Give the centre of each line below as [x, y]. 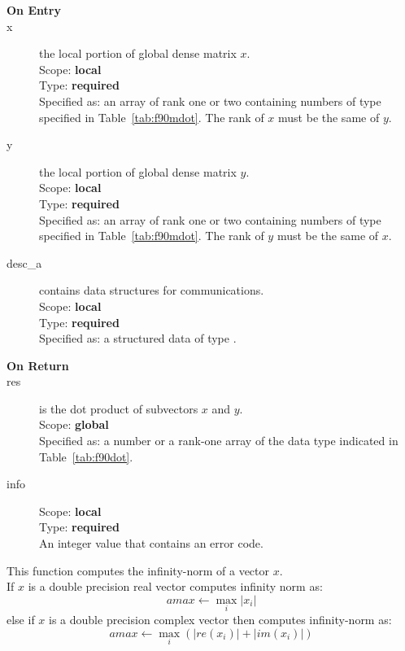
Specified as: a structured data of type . [138, 338]
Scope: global [74, 424]
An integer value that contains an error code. [151, 543]
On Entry [34, 10]
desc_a [24, 262]
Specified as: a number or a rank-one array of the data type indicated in [219, 441]
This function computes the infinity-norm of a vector [138, 570]
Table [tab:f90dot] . [86, 456]
